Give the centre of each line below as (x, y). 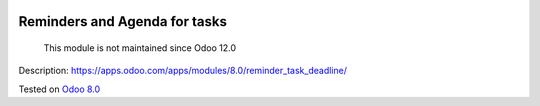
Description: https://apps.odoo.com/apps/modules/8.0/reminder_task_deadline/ (182, 71)
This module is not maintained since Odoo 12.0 (140, 48)
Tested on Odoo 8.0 (59, 89)
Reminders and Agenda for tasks (122, 21)
